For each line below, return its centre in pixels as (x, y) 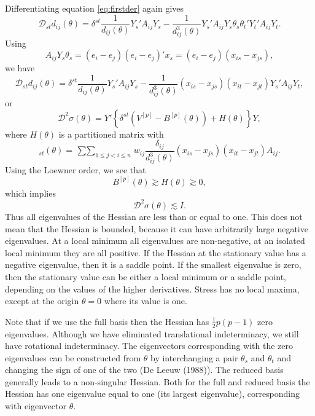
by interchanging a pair (194, 357)
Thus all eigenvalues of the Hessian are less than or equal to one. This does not (154, 216)
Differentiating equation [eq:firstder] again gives (95, 8)
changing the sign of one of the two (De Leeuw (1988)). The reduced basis (144, 370)
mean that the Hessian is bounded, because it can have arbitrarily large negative (157, 228)
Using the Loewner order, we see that (76, 169)
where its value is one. (146, 301)
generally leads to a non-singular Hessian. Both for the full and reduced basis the (157, 381)
